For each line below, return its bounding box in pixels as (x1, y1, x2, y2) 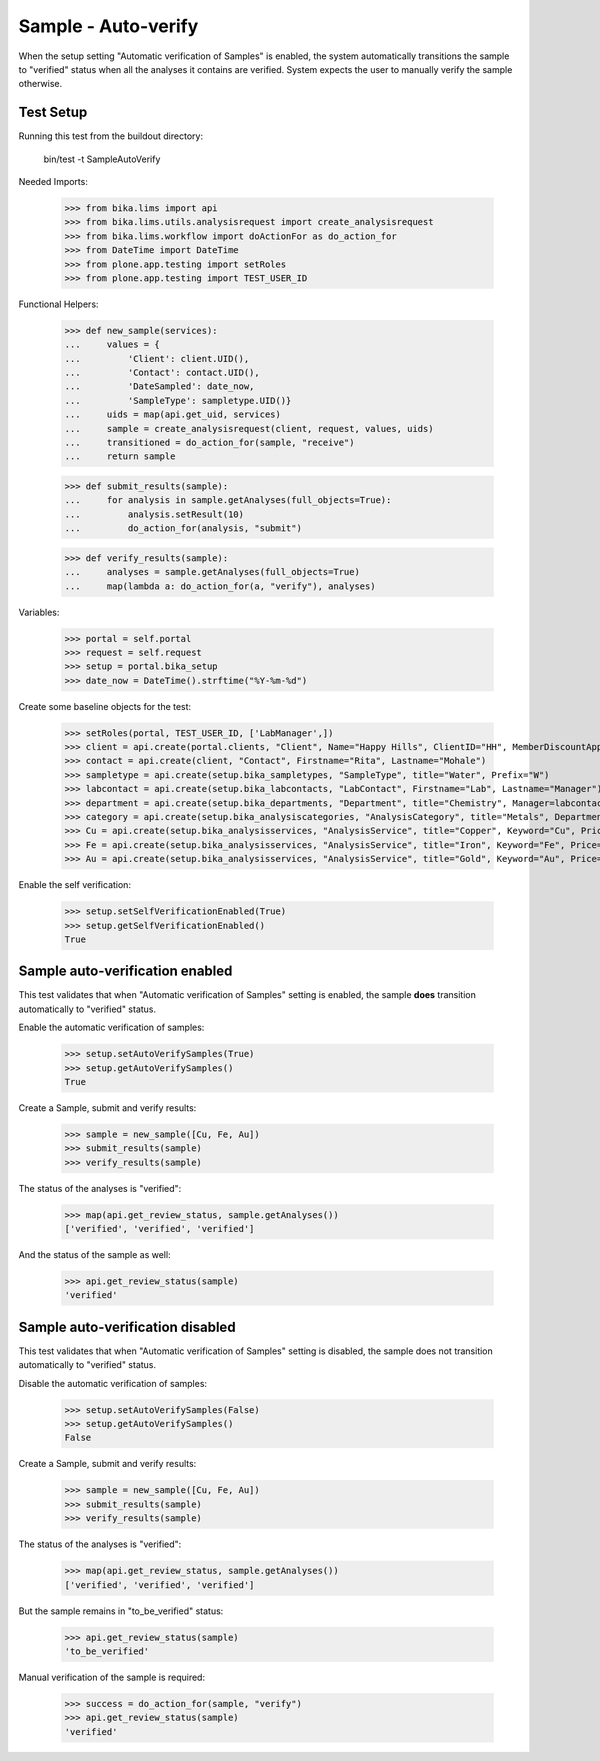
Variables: (18, 606, 60, 618)
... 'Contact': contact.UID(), (64, 367, 260, 379)
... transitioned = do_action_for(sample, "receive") (64, 437, 355, 449)
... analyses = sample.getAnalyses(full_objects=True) (64, 566, 360, 578)
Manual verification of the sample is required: (18, 1671, 205, 1683)
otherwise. (18, 78, 63, 90)
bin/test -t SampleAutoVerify (43, 153, 161, 165)
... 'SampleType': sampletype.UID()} (64, 395, 292, 406)
